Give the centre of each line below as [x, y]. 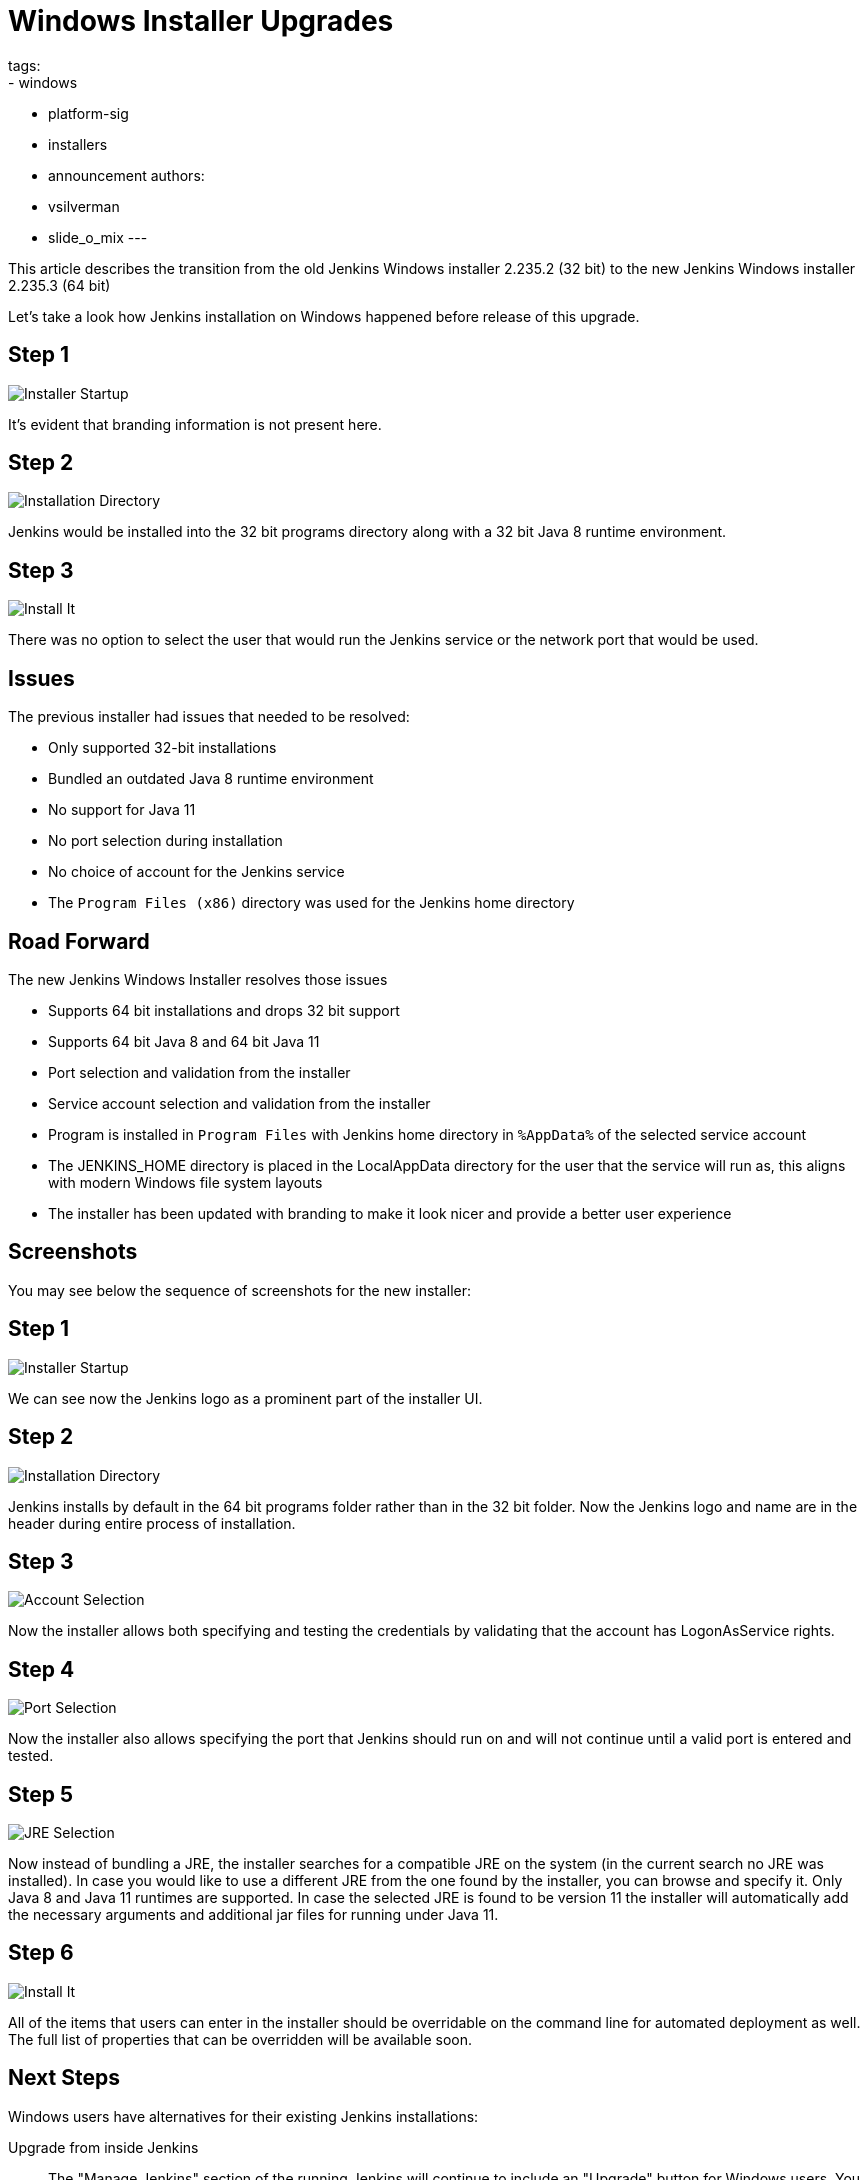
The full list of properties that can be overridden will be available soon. [240, 2039]
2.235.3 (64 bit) [59, 285]
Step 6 [41, 1953]
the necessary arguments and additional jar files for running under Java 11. [253, 1915]
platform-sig [88, 113]
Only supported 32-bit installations [162, 748]
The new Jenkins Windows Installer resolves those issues [198, 979]
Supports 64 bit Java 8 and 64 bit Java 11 [184, 1041]
